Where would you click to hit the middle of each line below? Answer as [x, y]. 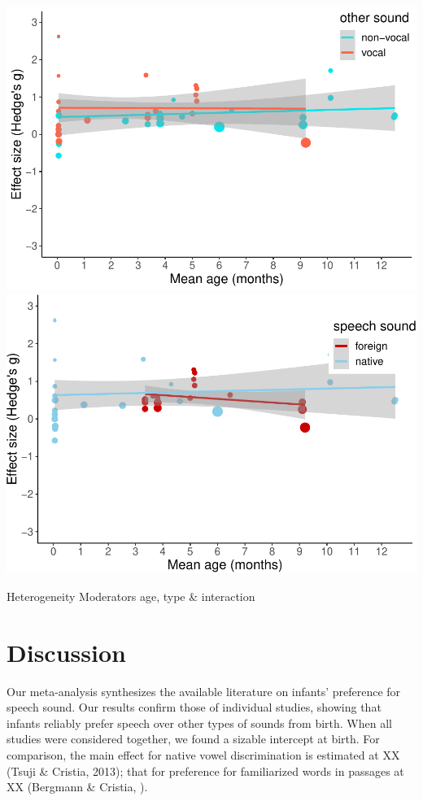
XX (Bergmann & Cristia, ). [77, 787]
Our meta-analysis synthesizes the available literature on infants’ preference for [204, 691]
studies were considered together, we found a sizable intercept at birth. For [193, 739]
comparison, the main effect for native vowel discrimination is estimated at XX [203, 755]
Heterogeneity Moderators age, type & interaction [131, 596]
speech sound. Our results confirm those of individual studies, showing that [194, 707]
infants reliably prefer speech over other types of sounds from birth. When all [199, 723]
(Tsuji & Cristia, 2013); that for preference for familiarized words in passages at [205, 771]
